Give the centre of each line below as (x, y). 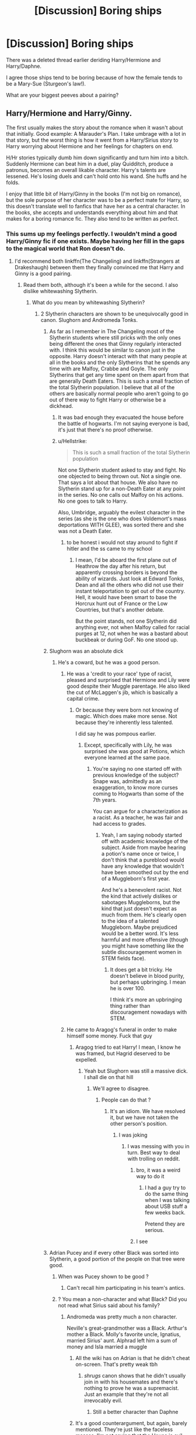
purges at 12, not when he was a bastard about (132, 634)
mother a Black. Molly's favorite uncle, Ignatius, (124, 1334)
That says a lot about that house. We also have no (118, 483)
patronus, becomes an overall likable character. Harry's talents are (86, 170)
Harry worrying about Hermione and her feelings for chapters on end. (90, 146)
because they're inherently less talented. (125, 722)
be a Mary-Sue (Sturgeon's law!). (46, 84)
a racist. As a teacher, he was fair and (138, 818)
